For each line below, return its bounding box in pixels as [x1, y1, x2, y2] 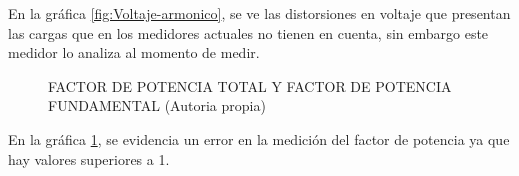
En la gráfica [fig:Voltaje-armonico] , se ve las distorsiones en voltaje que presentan [8, 3, 511, 23]
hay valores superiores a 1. [8, 148, 170, 169]
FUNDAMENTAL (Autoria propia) [48, 95, 266, 116]
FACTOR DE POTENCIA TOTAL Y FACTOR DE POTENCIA [48, 75, 452, 96]
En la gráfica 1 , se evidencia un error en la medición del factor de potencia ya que [8, 128, 510, 149]
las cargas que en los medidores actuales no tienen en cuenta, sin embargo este [8, 22, 489, 43]
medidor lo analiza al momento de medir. [8, 42, 260, 63]
